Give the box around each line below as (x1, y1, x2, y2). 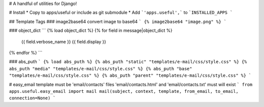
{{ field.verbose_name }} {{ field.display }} (21, 39, 106, 44)
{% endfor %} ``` (9, 49, 43, 56)
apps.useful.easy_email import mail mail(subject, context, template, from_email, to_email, (9, 88, 239, 94)
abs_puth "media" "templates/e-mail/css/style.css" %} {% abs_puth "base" (9, 66, 193, 71)
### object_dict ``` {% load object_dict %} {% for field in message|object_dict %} (9, 27, 173, 34)
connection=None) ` (9, 95, 56, 101)
